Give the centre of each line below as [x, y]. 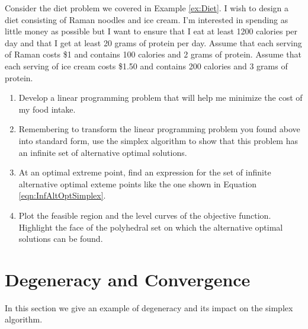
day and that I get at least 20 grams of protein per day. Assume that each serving [153, 42]
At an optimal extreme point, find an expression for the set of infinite [145, 172]
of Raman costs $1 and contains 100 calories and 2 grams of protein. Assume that [153, 54]
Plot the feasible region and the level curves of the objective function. [145, 215]
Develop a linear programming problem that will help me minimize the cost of [161, 98]
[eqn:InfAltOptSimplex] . [62, 195]
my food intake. [47, 109]
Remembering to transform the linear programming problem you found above [159, 129]
